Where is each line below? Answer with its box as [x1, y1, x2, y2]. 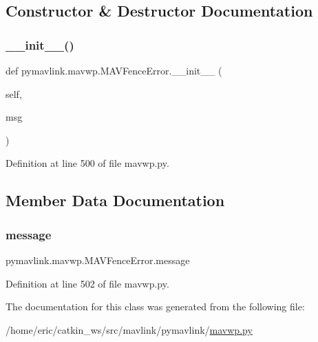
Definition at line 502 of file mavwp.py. [6, 276, 169, 290]
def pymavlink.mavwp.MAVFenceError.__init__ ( [6, 63, 222, 77]
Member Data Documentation [6, 190, 225, 211]
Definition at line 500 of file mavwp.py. [6, 156, 169, 170]
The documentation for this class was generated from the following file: [6, 299, 305, 314]
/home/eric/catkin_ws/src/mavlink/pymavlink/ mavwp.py [6, 322, 253, 336]
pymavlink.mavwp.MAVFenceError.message [6, 252, 190, 267]
